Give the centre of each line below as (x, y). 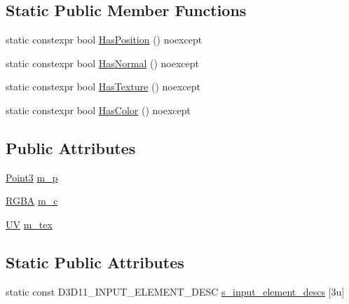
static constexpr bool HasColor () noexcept (98, 110)
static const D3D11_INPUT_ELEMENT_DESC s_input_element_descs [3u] (175, 291)
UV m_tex (29, 224)
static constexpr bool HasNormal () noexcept (103, 63)
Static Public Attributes (95, 262)
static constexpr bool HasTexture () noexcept (103, 87)
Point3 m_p (32, 177)
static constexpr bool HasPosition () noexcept (104, 40)
